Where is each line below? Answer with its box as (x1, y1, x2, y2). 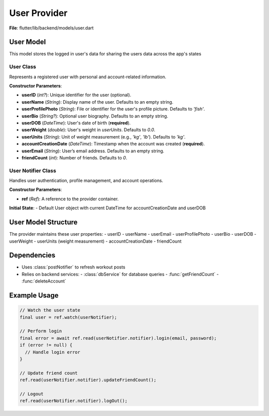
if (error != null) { (19, 342, 73, 348)
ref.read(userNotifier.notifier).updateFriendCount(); (19, 377, 156, 383)
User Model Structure (9, 218, 78, 227)
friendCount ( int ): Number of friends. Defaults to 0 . (21, 154, 128, 160)
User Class (9, 63, 36, 70)
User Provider (9, 7, 68, 18)
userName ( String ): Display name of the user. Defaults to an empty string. (21, 99, 174, 105)
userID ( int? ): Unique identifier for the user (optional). (21, 92, 132, 98)
